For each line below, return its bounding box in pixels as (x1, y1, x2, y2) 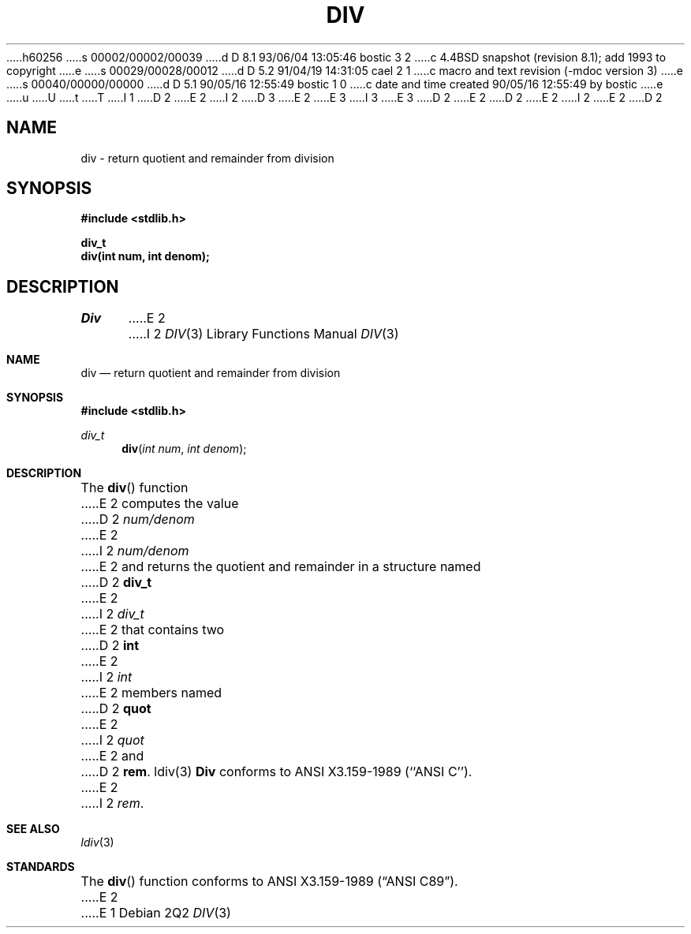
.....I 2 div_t (80, 606, 144, 622)
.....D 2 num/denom (80, 511, 195, 528)
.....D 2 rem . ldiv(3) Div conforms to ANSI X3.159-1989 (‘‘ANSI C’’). (80, 764, 472, 780)
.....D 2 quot (80, 700, 151, 717)
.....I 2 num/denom (80, 543, 189, 559)
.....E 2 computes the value (80, 495, 239, 512)
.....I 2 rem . (80, 795, 144, 812)
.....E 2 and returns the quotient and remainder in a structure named (80, 559, 481, 575)
